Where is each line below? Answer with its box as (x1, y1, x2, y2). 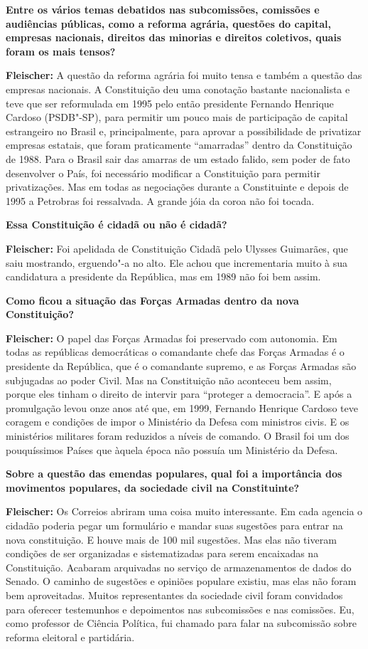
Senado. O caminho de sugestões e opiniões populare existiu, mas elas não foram (6, 574, 357, 589)
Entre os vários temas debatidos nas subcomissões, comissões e (6, 2, 320, 16)
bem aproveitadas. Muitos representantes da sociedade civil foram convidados (6, 587, 343, 602)
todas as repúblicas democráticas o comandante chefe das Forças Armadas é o (6, 344, 345, 359)
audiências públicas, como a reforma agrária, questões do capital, (6, 16, 331, 31)
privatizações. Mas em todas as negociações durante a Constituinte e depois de (6, 179, 349, 194)
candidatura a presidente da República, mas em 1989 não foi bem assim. (6, 269, 321, 284)
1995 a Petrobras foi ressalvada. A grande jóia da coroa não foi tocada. (6, 193, 315, 208)
